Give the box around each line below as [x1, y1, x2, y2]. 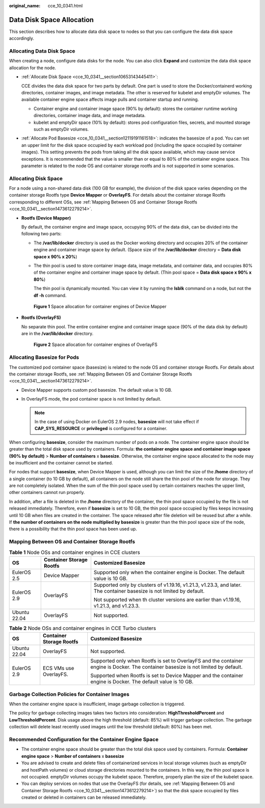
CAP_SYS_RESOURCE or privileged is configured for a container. [34, 426, 168, 432]
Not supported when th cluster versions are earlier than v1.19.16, [93, 596, 241, 603]
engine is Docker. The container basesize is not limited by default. [90, 664, 243, 670]
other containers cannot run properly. [9, 490, 85, 495]
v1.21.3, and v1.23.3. [93, 602, 140, 609]
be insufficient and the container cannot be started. [9, 460, 113, 465]
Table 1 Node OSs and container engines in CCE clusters [9, 548, 140, 555]
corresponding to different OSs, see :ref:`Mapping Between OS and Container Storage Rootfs [9, 199, 197, 205]
